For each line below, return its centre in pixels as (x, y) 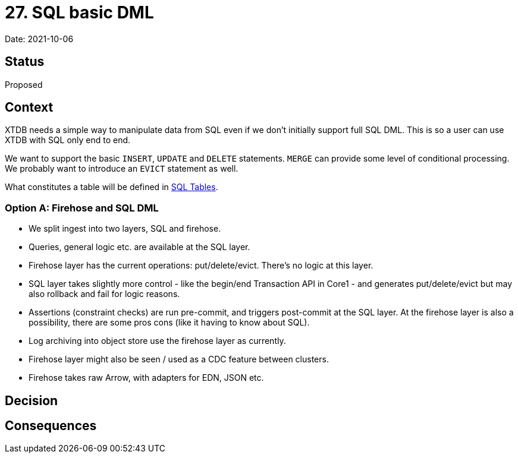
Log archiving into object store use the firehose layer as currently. (157, 341)
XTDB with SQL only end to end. (68, 140)
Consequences (51, 426)
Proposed (24, 84)
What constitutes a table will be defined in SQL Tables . (112, 187)
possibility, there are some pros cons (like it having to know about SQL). (169, 323)
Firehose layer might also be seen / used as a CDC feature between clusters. (179, 359)
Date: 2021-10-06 (39, 39)
